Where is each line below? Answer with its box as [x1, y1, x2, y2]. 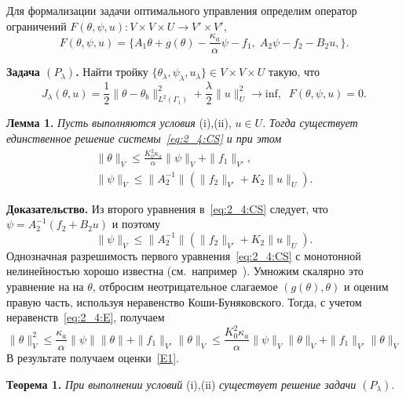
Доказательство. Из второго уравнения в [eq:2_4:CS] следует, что [6, 200, 328, 216]
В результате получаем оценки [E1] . [6, 350, 179, 366]
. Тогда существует [262, 114, 358, 131]
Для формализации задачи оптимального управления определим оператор [6, 2, 357, 18]
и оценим [343, 278, 389, 295]
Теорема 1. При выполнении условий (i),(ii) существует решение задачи [6, 376, 357, 393]
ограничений [6, 17, 67, 34]
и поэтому [112, 216, 161, 232]
